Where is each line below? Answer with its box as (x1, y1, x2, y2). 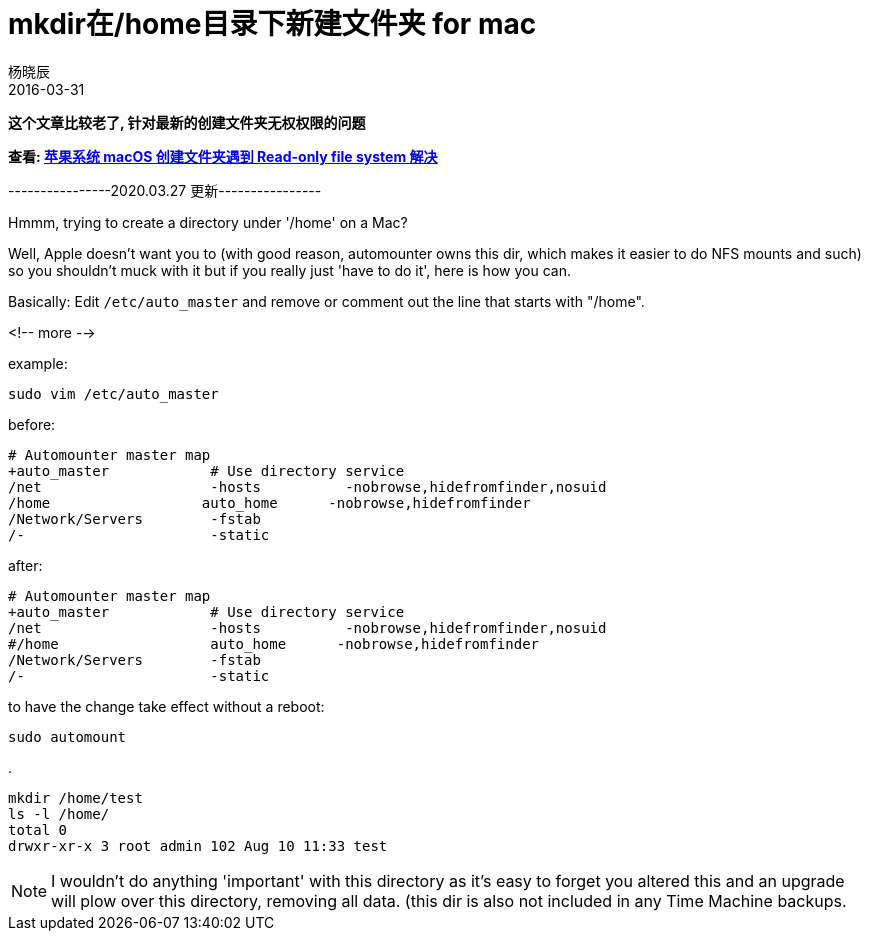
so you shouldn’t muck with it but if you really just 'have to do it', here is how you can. (8, 261, 571, 279)
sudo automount (8, 728, 127, 745)
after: (8, 556, 43, 574)
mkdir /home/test (8, 789, 143, 806)
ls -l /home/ (8, 805, 110, 822)
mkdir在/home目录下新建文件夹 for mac (8, 7, 537, 41)
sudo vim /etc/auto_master (8, 385, 219, 402)
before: (8, 415, 56, 433)
